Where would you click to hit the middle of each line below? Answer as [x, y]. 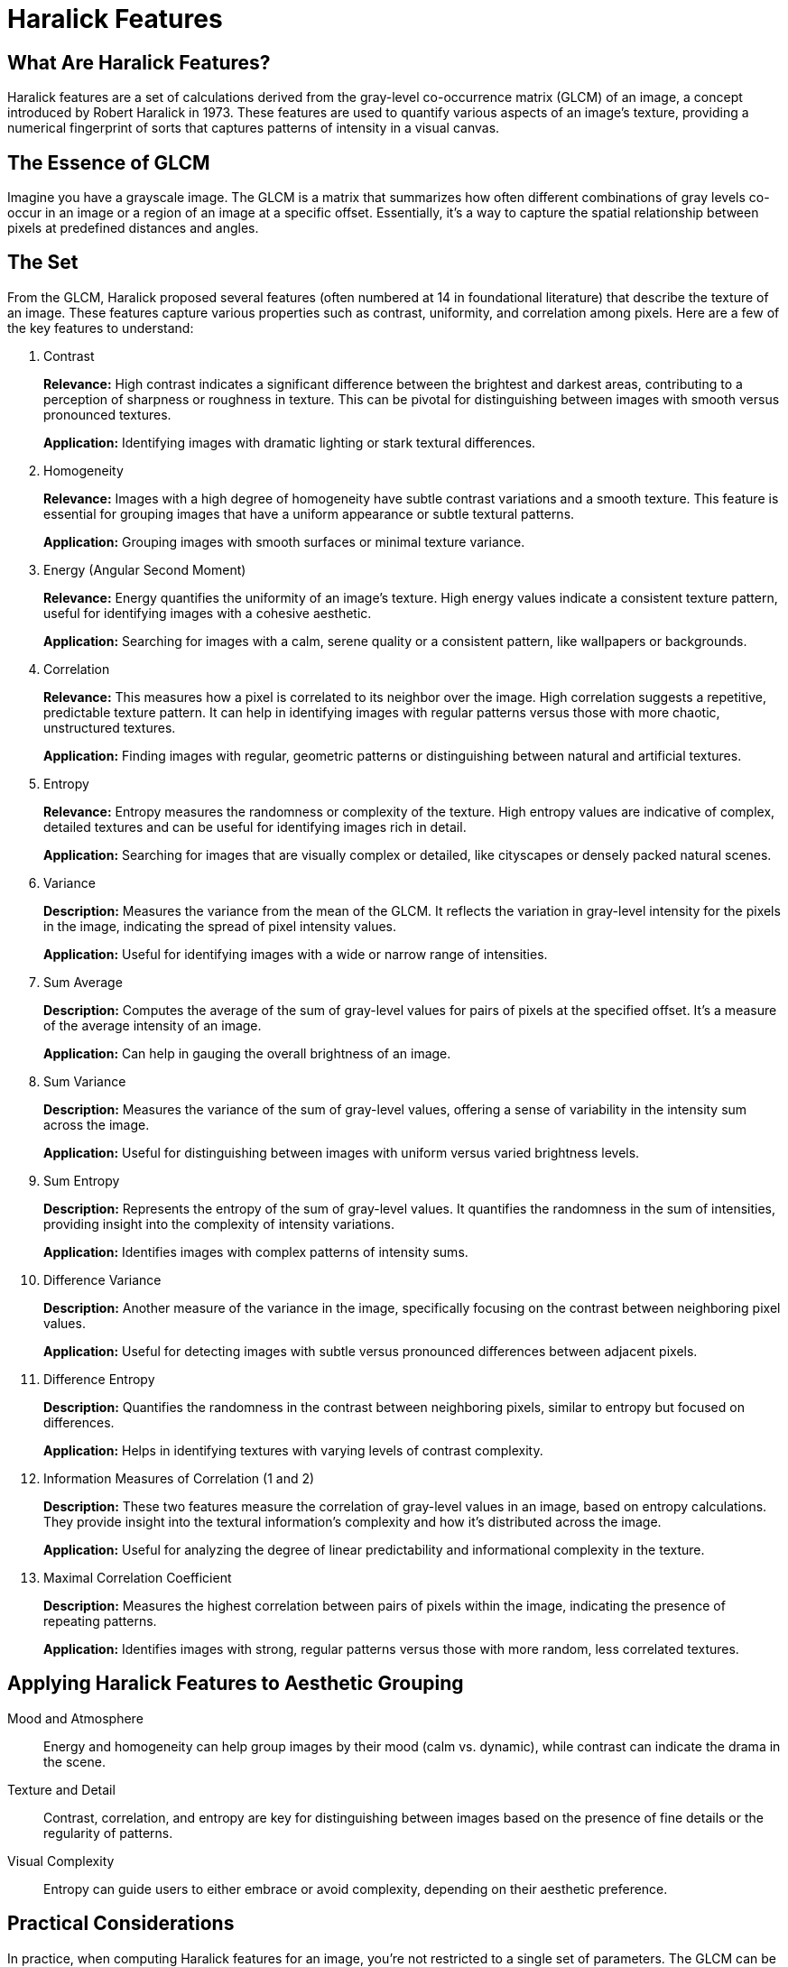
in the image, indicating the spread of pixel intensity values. [220, 926]
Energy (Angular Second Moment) [145, 569]
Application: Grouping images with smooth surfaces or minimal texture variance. [284, 541]
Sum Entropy [82, 1180]
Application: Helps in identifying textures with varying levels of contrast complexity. [293, 1450]
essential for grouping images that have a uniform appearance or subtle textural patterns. [309, 513]
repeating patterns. [100, 1621]
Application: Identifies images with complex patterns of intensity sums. [256, 1251]
